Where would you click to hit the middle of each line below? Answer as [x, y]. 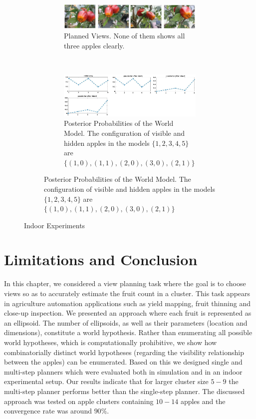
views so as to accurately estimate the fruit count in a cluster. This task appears [127, 293]
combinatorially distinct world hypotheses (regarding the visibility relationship [124, 352]
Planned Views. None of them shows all [125, 36]
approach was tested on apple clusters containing [79, 401]
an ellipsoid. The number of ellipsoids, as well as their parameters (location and [126, 322]
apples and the [203, 401]
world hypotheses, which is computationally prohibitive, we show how [111, 342]
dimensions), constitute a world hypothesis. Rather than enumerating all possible [128, 332]
